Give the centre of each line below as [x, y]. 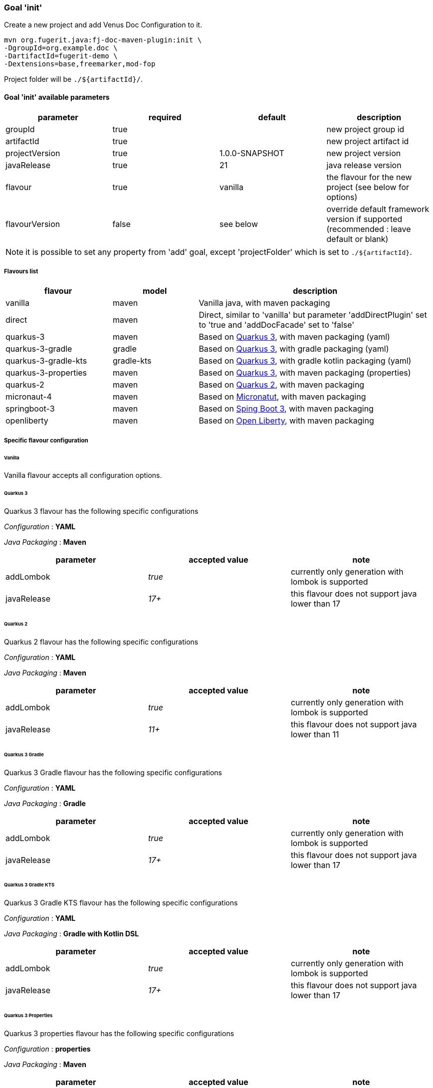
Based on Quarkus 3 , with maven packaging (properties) [305, 373]
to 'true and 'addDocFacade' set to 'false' [277, 325]
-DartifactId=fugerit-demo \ [61, 56]
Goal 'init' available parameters [57, 97]
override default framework [378, 209]
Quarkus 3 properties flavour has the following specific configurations [119, 1033]
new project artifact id [368, 141]
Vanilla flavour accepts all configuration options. [83, 475]
